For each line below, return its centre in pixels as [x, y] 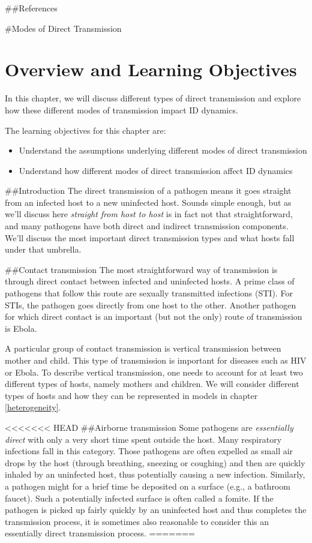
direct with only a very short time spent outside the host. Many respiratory [143, 439]
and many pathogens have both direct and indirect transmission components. [147, 226]
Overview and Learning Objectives [151, 69]
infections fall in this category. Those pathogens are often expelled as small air [149, 451]
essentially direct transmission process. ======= [100, 533]
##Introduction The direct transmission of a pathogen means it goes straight [148, 190]
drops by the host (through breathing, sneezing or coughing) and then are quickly [155, 462]
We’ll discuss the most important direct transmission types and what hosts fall [150, 237]
